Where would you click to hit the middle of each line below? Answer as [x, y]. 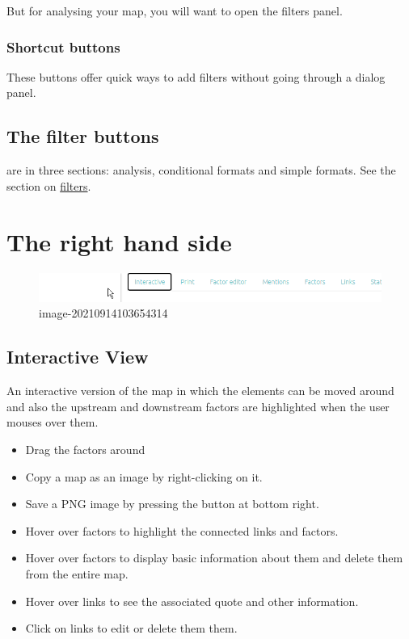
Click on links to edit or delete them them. [131, 628]
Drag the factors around [85, 450]
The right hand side [119, 241]
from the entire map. [77, 574]
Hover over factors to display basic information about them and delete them [214, 558]
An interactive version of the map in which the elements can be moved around [200, 391]
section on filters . [49, 185]
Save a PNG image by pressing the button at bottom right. [172, 504]
